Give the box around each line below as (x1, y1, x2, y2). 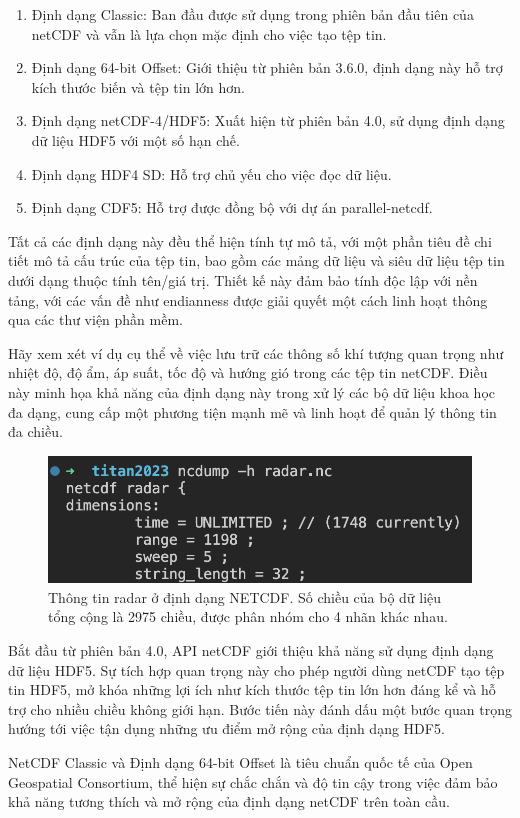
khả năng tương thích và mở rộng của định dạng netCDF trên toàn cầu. (8, 791, 450, 812)
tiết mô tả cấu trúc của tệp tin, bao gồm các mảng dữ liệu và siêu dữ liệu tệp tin (8, 250, 505, 271)
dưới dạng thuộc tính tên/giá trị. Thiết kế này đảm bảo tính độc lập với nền (8, 269, 478, 290)
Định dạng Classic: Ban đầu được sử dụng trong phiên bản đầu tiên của (31, 4, 474, 24)
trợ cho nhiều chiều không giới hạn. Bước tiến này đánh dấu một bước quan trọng (8, 698, 512, 719)
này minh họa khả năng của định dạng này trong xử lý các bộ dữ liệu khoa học (8, 381, 495, 402)
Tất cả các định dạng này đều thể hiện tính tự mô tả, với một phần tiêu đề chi (8, 230, 492, 251)
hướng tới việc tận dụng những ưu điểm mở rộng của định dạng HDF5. (8, 718, 445, 739)
